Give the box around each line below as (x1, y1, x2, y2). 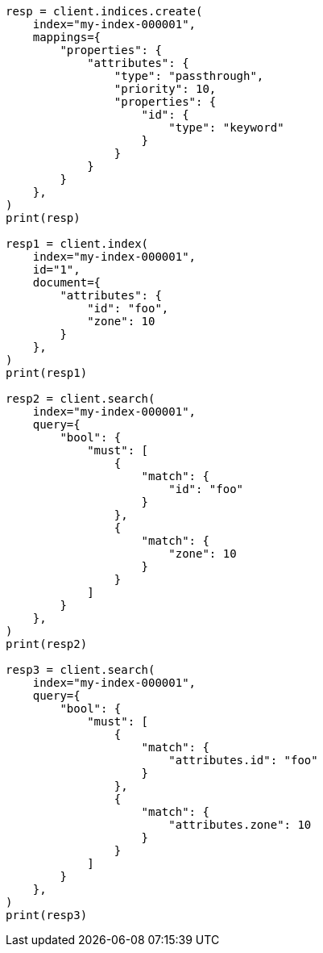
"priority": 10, (114, 82, 217, 95)
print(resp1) (6, 366, 88, 379)
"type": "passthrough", (114, 69, 264, 82)
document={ (32, 276, 101, 289)
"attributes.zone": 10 (168, 818, 312, 831)
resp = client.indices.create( (6, 5, 203, 18)
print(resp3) (6, 909, 88, 922)
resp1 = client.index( (6, 237, 149, 250)
